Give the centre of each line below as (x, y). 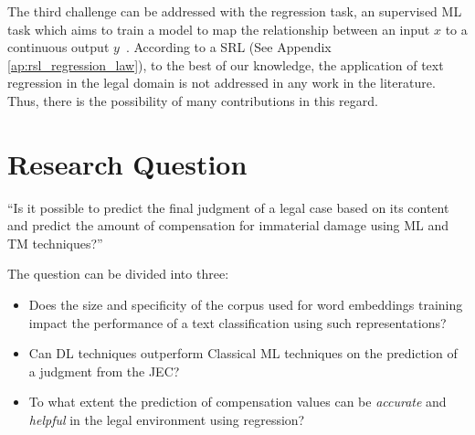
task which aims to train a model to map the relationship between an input (219, 29)
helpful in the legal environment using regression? (167, 420)
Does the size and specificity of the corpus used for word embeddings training (246, 305)
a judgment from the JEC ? (104, 371)
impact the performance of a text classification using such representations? (237, 322)
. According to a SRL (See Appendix (228, 47)
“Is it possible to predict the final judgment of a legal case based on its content (228, 207)
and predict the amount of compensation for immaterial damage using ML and (228, 225)
